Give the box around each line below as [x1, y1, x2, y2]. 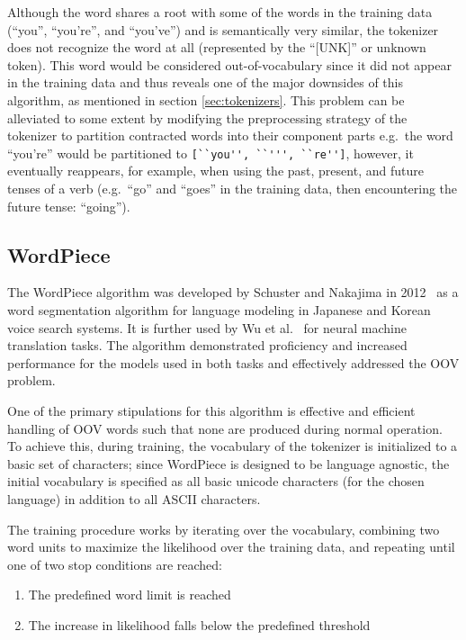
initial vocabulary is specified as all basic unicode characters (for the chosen [7, 472, 425, 491]
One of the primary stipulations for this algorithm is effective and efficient [7, 401, 416, 419]
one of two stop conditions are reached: [7, 554, 222, 573]
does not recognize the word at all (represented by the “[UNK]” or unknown [7, 38, 426, 57]
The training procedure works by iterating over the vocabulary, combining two [7, 519, 440, 538]
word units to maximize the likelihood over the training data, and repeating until [7, 537, 455, 556]
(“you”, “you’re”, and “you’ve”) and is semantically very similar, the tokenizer [7, 20, 439, 39]
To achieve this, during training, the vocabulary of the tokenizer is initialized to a [7, 437, 458, 455]
